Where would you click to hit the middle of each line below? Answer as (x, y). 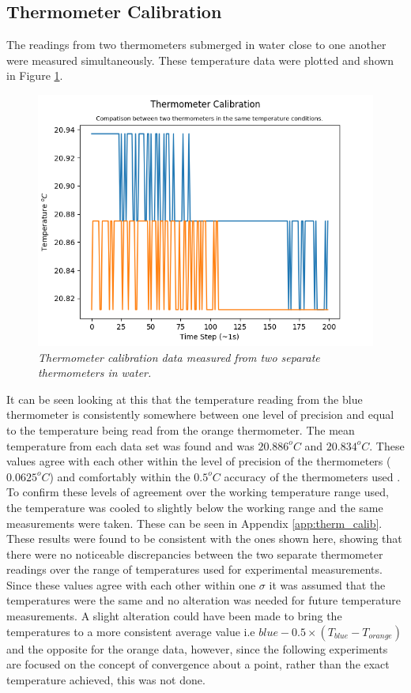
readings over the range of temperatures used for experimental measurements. (194, 569)
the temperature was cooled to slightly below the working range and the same (195, 507)
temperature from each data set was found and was (130, 445)
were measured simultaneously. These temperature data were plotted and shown (200, 60)
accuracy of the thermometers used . (312, 476)
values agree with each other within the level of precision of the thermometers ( (199, 461)
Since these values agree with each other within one (131, 584)
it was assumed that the (327, 584)
